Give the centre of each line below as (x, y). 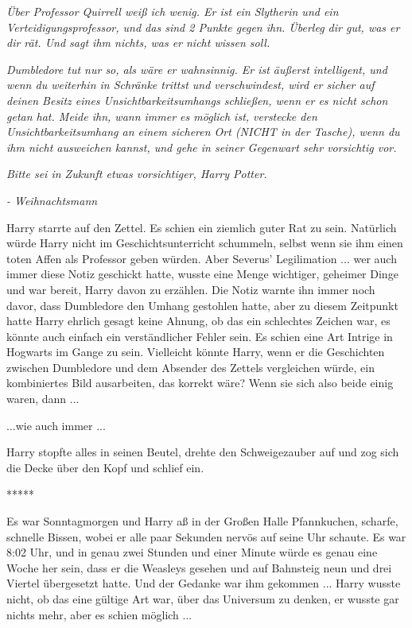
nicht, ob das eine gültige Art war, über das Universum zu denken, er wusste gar (203, 599)
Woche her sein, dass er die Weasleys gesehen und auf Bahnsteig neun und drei (199, 567)
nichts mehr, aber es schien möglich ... (99, 614)
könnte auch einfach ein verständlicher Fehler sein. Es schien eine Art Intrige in (200, 336)
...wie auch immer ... (56, 425)
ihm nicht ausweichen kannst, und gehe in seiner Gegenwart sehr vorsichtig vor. (202, 147)
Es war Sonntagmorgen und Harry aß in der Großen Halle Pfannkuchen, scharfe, (202, 521)
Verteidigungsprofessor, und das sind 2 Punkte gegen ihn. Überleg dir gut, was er (203, 27)
